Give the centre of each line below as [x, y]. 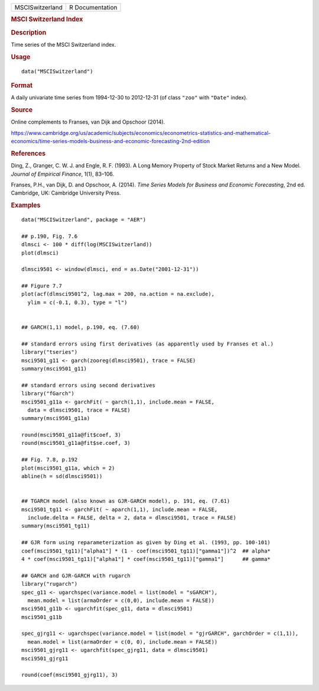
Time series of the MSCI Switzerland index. [64, 44]
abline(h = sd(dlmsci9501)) [62, 477]
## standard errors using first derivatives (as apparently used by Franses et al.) [148, 344]
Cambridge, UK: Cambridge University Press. [66, 193]
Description [29, 33]
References [28, 153]
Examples [26, 205]
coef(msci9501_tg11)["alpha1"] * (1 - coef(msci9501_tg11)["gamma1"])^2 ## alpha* [146, 551]
